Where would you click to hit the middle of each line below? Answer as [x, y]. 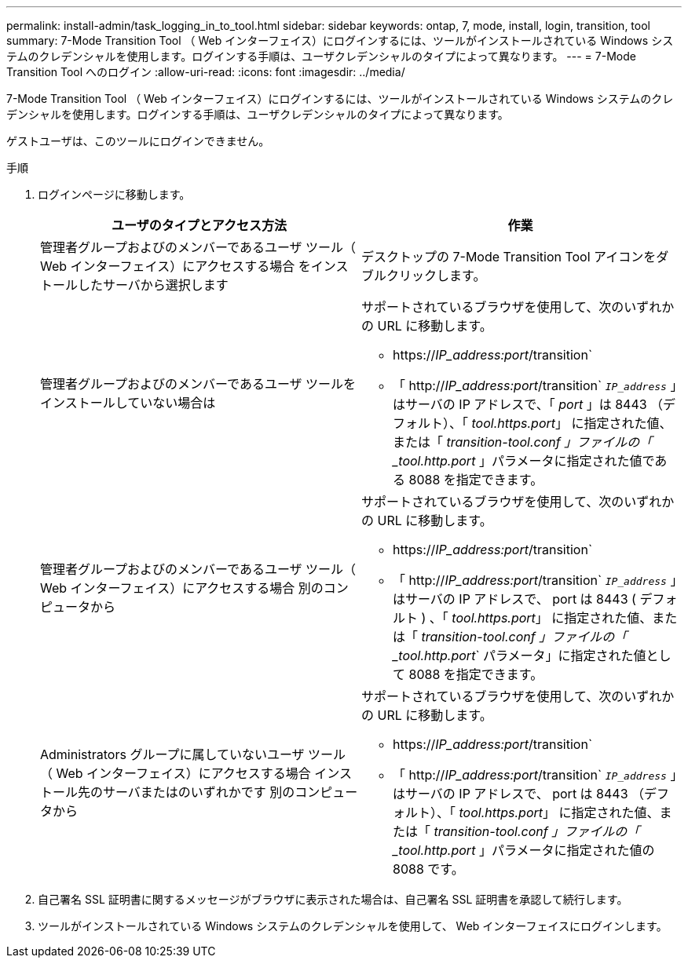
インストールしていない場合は [128, 403]
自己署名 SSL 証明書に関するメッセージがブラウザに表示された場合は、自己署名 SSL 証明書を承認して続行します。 [333, 899]
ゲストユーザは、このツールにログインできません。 [138, 141]
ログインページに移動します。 [114, 194]
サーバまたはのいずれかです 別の [199, 792]
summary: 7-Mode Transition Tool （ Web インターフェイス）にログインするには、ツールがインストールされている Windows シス [340, 40]
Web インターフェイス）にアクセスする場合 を [176, 266]
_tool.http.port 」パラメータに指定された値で [524, 461]
